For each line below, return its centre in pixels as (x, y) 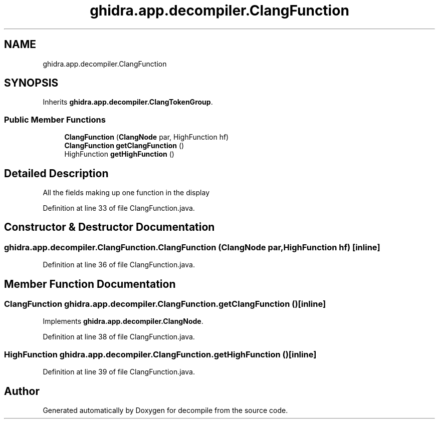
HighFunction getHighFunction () (119, 154)
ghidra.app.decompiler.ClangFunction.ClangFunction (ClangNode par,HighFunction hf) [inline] (192, 247)
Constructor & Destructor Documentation (109, 227)
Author (22, 391)
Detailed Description (56, 173)
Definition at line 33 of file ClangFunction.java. (119, 208)
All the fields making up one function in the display (126, 193)
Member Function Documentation (90, 284)
